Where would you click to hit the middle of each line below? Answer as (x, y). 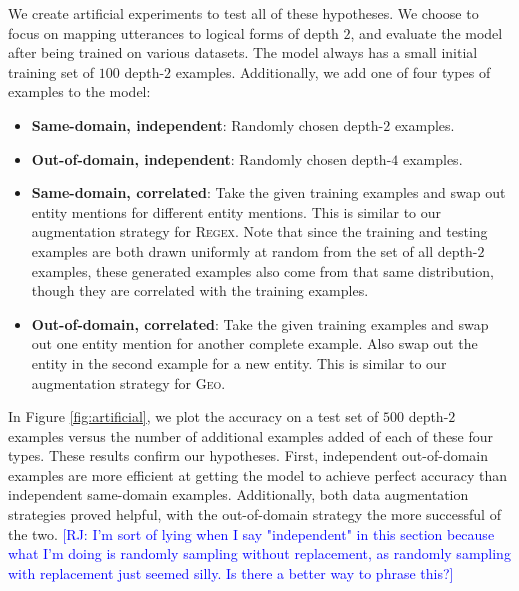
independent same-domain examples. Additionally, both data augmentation (238, 494)
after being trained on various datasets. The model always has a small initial (243, 52)
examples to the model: (79, 91)
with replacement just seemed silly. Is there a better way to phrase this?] (231, 572)
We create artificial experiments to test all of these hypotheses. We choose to (243, 13)
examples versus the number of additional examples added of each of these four (251, 435)
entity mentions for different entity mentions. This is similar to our (236, 211)
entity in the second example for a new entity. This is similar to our (239, 362)
